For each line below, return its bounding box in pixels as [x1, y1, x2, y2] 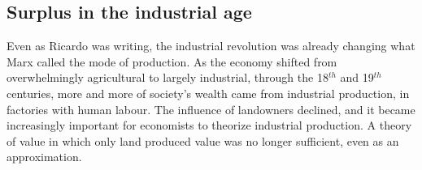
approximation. [7, 148, 82, 165]
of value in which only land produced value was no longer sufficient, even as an [7, 132, 399, 149]
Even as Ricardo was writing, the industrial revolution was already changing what [7, 37, 415, 54]
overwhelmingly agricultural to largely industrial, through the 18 [7, 69, 328, 86]
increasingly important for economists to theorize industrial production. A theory [7, 117, 412, 134]
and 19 [340, 69, 374, 86]
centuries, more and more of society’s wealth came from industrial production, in [7, 84, 410, 101]
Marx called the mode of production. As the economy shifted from [7, 53, 337, 70]
